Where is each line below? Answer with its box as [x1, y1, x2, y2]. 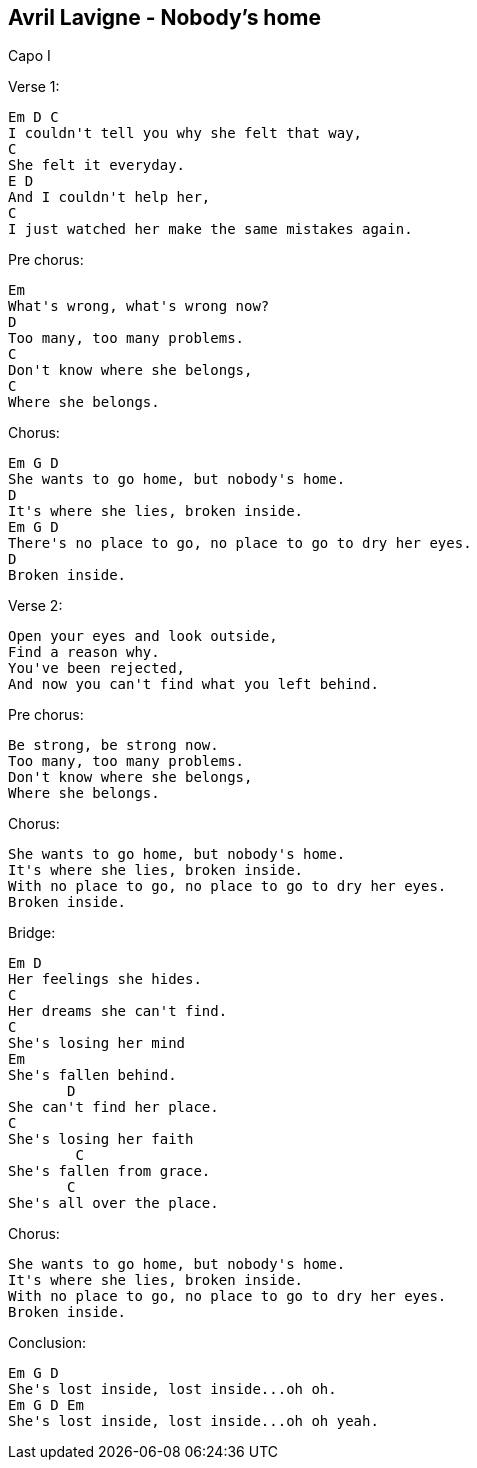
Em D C [8, 109, 59, 126]
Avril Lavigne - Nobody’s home [8, 5, 321, 30]
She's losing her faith [8, 1131, 194, 1148]
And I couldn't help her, [8, 189, 211, 206]
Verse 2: [8, 597, 63, 615]
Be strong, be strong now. [8, 737, 219, 754]
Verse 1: [8, 78, 60, 96]
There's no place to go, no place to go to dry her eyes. [8, 535, 472, 552]
